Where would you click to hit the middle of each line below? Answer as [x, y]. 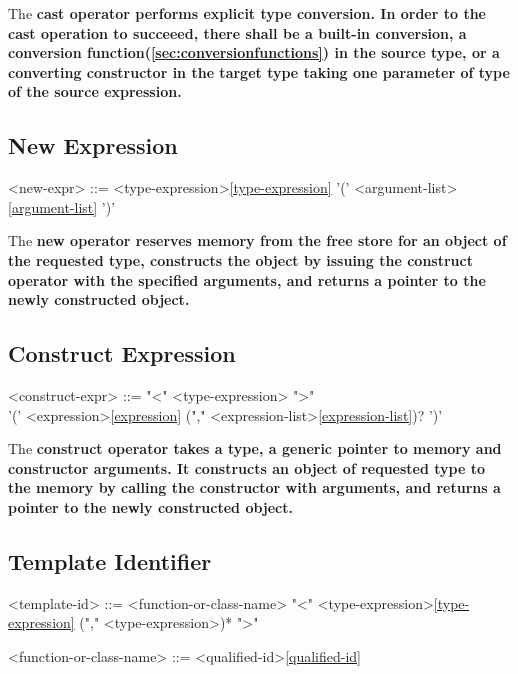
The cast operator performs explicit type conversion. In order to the [247, 13]
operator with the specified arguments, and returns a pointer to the [247, 279]
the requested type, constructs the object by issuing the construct [240, 259]
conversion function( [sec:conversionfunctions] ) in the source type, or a [254, 52]
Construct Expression [122, 353]
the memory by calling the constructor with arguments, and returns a [254, 487]
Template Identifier [110, 560]
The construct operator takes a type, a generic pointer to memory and [255, 448]
